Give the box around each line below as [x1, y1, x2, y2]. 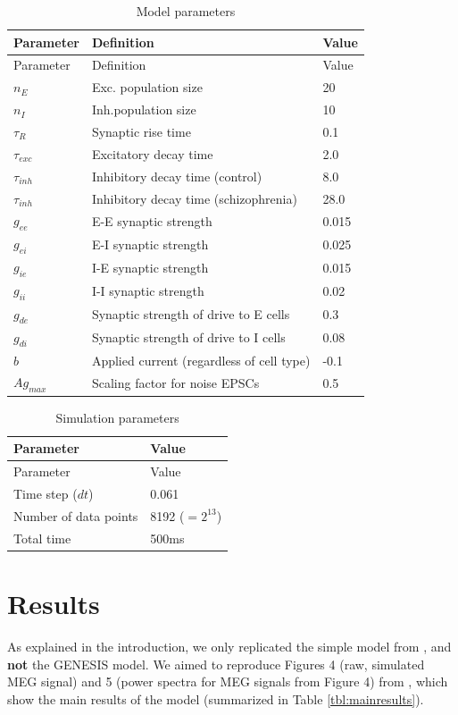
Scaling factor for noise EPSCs [91, 374, 260, 392]
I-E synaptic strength [91, 258, 209, 277]
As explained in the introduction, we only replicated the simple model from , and [7, 636, 452, 655]
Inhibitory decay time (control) [91, 166, 262, 185]
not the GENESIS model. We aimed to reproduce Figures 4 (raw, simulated [7, 654, 425, 673]
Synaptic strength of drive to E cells [91, 305, 290, 324]
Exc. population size [91, 78, 203, 97]
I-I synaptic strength [91, 282, 204, 300]
